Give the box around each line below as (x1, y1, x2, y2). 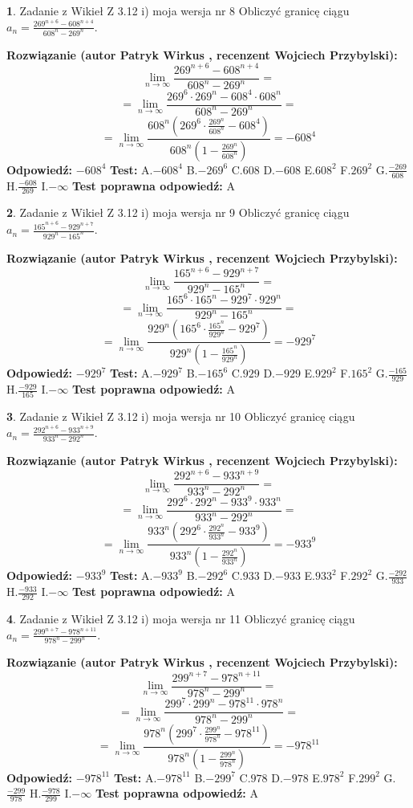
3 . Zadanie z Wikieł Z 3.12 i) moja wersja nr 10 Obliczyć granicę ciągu (6, 408, 355, 425)
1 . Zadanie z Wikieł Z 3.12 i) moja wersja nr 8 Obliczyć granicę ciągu (6, 2, 350, 18)
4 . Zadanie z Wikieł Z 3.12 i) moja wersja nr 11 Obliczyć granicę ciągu (6, 610, 355, 626)
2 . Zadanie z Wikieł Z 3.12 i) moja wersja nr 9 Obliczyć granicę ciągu (6, 204, 350, 221)
